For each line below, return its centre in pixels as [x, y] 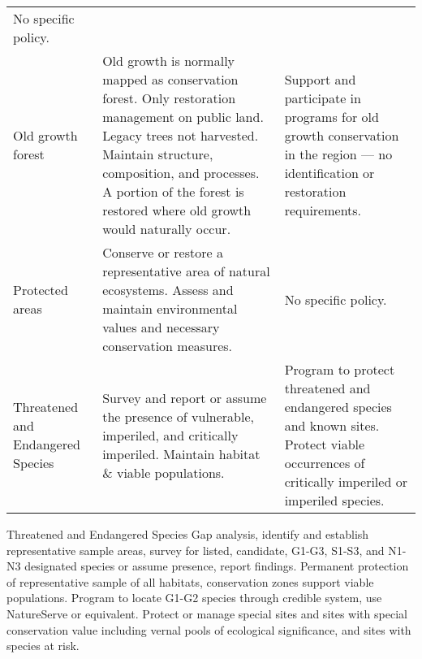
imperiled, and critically [170, 435]
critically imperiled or [346, 481]
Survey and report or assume [185, 397]
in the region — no [338, 154]
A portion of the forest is [173, 191]
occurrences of [325, 463]
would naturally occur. [167, 229]
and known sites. [332, 425]
